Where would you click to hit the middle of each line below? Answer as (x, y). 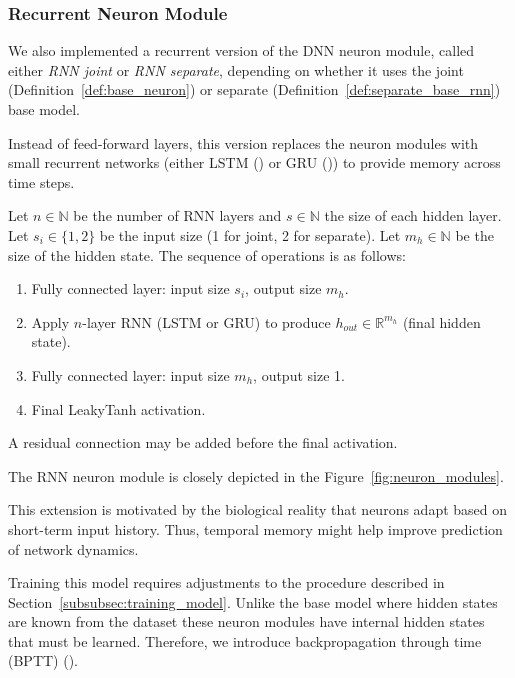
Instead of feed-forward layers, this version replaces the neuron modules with (243, 142)
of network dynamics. (73, 548)
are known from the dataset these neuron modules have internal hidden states (246, 621)
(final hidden (441, 321)
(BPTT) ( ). (43, 660)
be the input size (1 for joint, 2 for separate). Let (250, 234)
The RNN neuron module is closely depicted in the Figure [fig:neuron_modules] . (256, 475)
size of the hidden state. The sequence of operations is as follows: (207, 254)
